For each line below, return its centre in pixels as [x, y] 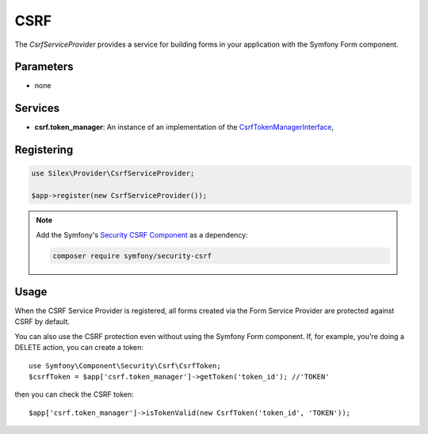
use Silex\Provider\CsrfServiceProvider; [113, 173]
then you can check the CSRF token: [74, 394]
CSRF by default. [42, 322]
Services [37, 108]
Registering [44, 150]
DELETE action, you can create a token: [79, 348]
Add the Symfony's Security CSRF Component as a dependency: [142, 234]
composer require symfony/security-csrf [132, 256]
